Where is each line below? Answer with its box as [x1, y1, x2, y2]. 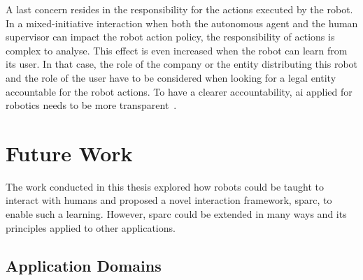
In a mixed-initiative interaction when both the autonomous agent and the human [6, 15, 358, 30]
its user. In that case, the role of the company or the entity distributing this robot [6, 57, 358, 71]
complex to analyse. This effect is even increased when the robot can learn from [6, 43, 348, 57]
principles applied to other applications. [6, 220, 176, 235]
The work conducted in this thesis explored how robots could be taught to [6, 179, 325, 193]
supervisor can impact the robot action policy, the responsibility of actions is [6, 29, 335, 44]
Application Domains [6, 254, 162, 276]
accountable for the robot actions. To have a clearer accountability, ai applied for [6, 84, 353, 98]
